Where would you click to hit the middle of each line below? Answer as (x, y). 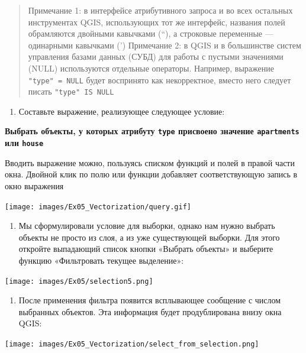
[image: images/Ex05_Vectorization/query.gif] (98, 207)
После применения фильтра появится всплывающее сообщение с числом (150, 300)
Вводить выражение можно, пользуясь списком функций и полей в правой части (150, 162)
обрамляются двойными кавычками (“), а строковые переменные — (151, 33)
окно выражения (34, 185)
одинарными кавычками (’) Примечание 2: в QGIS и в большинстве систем (165, 45)
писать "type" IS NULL (71, 91)
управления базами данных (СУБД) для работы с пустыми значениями (156, 56)
